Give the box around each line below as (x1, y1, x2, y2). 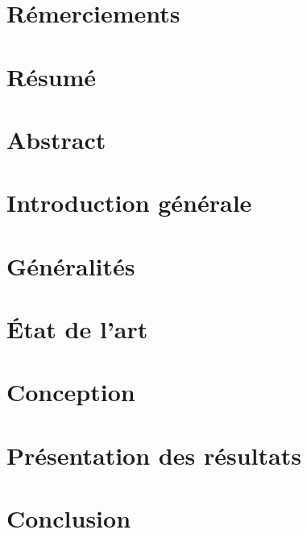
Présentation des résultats (6, 438, 301, 471)
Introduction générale (6, 186, 252, 219)
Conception (6, 375, 135, 408)
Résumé (6, 60, 97, 93)
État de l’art (6, 313, 148, 346)
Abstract (6, 122, 106, 155)
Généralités (6, 249, 135, 282)
